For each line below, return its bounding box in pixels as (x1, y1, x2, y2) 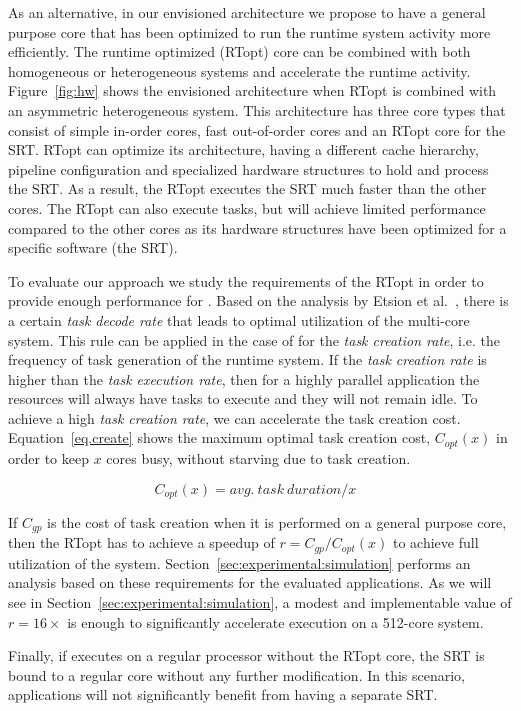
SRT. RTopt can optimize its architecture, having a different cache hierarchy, (8, 139, 479, 160)
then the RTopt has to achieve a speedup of (8, 532, 275, 553)
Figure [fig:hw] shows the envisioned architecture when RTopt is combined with (8, 80, 497, 101)
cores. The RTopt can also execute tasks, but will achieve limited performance (8, 197, 486, 218)
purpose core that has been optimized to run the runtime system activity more (8, 21, 491, 42)
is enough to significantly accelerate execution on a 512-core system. (67, 611, 484, 632)
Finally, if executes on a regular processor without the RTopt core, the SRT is (8, 645, 485, 666)
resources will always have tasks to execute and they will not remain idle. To (8, 388, 478, 409)
